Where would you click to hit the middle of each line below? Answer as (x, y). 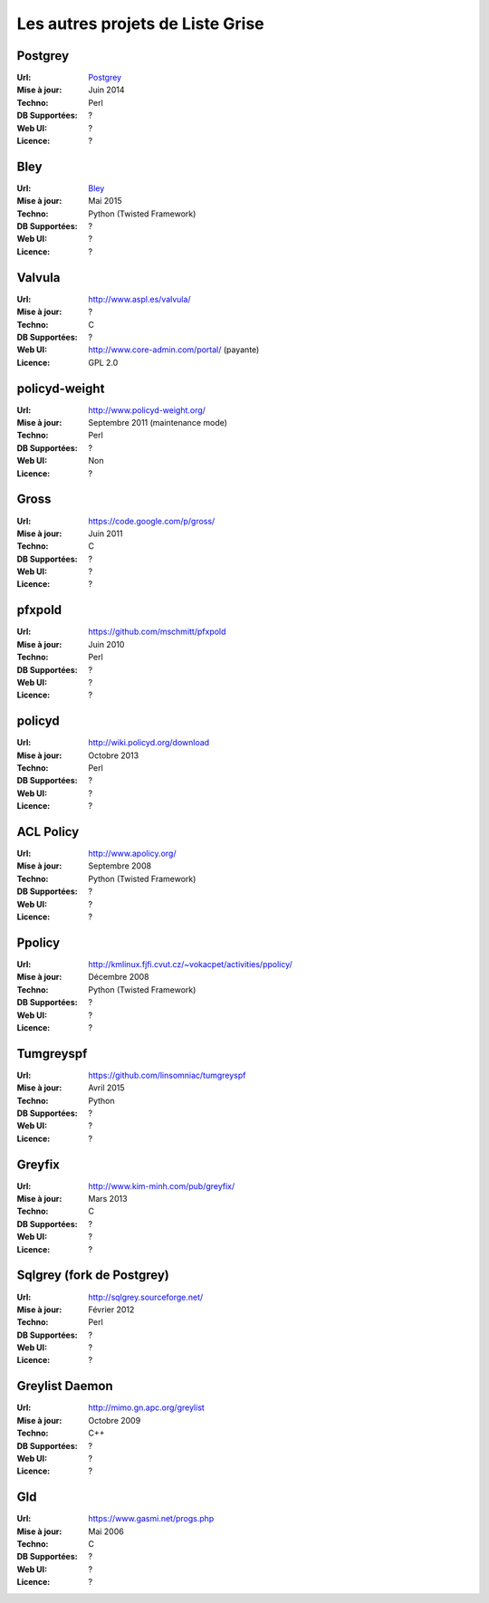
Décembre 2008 (119, 977)
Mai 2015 (105, 201)
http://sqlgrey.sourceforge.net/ (146, 1297)
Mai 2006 (106, 1531)
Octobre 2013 (114, 755)
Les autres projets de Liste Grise (140, 24)
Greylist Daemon (65, 1386)
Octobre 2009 (115, 1420)
